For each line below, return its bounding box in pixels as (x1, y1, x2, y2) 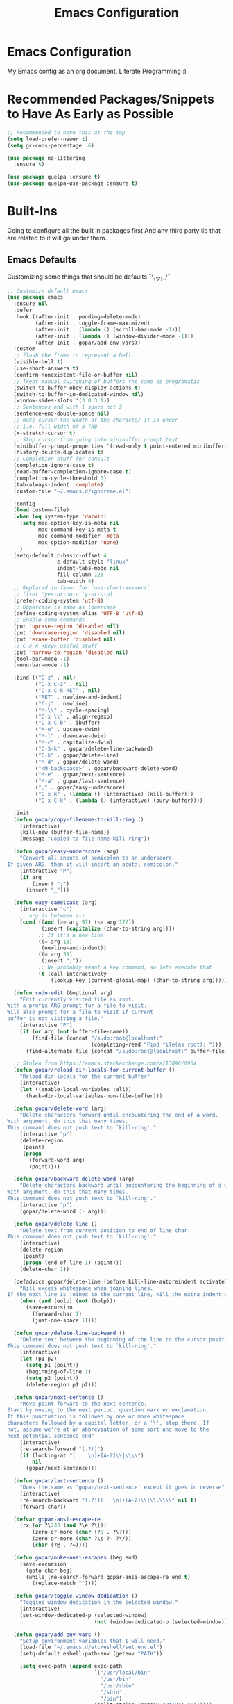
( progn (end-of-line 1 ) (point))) (22, 1259, 123, 1266)
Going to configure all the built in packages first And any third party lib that (7, 226, 221, 234)
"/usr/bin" (100, 1676, 132, 1682)
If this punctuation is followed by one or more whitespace (7, 1413, 185, 1420)
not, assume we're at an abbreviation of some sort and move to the (7, 1426, 209, 1433)
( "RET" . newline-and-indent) (35, 694, 123, 701)
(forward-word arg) (28, 1156, 85, 1163)
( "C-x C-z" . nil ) (35, 681, 89, 688)
